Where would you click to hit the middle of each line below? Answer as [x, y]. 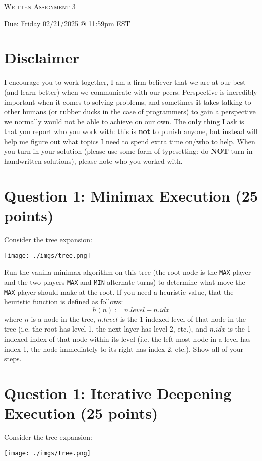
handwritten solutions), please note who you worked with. [93, 161]
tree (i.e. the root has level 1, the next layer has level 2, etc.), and [106, 329]
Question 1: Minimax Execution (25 [131, 195]
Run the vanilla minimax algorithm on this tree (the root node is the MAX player [128, 272]
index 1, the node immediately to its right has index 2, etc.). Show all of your [124, 348]
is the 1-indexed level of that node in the [183, 319]
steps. [13, 358]
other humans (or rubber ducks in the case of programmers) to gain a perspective [130, 112]
